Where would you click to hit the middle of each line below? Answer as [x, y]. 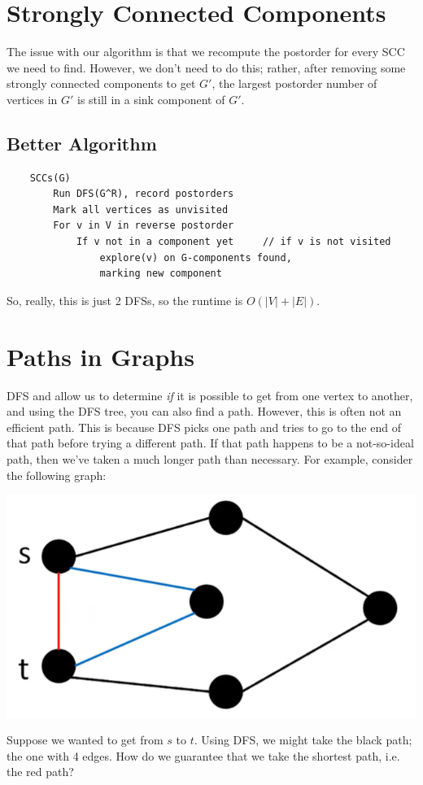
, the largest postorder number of [294, 83]
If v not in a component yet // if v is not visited [233, 242]
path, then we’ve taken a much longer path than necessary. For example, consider [210, 458]
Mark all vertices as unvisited [141, 209]
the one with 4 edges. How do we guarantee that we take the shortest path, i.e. [203, 755]
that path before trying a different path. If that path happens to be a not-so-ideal [210, 443]
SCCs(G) [50, 178]
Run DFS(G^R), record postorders [144, 194]
